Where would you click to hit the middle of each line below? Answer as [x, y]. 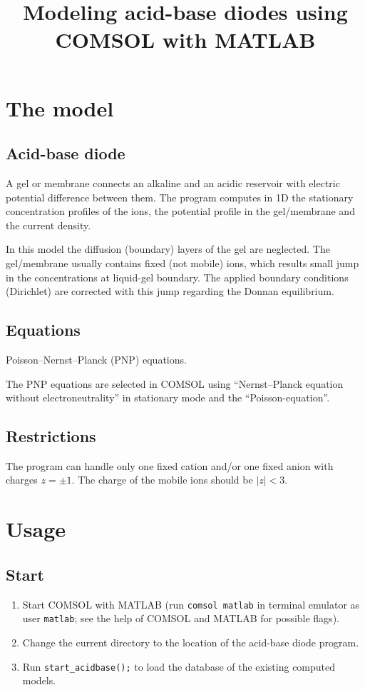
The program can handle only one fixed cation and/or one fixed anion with [170, 465]
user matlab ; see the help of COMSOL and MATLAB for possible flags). [181, 618]
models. [39, 680]
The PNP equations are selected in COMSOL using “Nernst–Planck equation [175, 383]
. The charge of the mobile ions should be [162, 480]
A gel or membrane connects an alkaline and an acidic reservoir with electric [173, 182]
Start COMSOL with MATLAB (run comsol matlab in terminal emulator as [191, 604]
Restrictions [51, 436]
